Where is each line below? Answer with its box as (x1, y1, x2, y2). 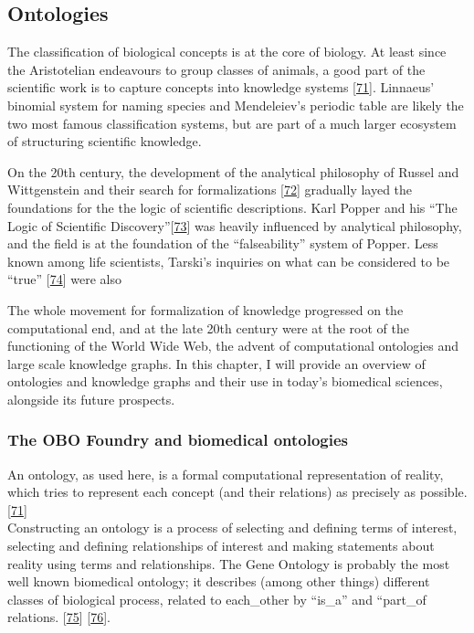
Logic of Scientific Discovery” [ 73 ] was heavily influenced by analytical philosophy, (7, 216, 462, 235)
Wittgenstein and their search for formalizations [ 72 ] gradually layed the (7, 180, 413, 199)
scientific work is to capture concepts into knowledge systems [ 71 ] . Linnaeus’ (7, 78, 435, 97)
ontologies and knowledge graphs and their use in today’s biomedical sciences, (7, 372, 443, 391)
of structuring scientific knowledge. (7, 132, 202, 151)
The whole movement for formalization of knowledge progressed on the (7, 300, 404, 319)
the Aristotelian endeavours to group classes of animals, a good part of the (7, 59, 426, 79)
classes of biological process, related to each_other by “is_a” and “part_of (7, 589, 427, 608)
